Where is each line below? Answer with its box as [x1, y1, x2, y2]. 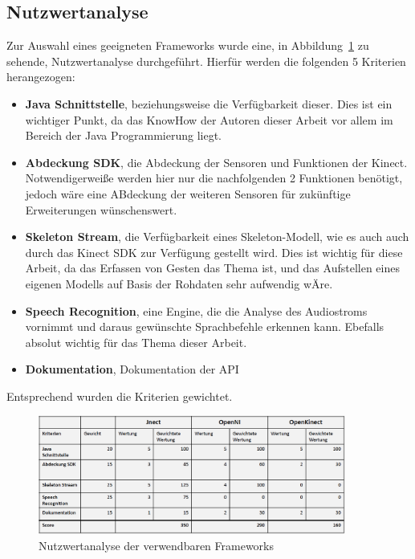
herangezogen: [6, 68, 75, 85]
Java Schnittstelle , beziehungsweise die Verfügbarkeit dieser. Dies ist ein [25, 95, 393, 112]
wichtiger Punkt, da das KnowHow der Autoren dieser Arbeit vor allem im [25, 111, 393, 128]
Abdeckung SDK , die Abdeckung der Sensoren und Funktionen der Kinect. [25, 153, 408, 170]
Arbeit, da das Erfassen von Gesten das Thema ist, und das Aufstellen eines [25, 259, 400, 276]
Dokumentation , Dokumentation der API [25, 361, 239, 377]
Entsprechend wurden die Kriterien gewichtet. [6, 387, 233, 404]
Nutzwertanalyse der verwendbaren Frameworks [39, 537, 275, 554]
